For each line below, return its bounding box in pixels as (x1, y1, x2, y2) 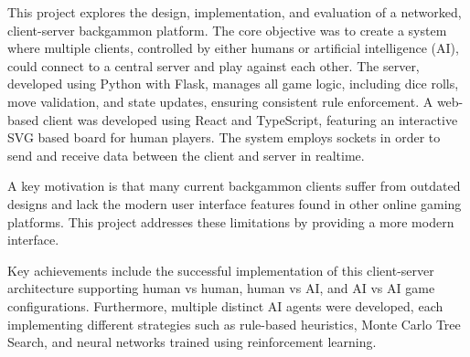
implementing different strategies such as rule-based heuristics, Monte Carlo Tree (7, 314, 461, 333)
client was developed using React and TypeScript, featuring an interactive (42, 110, 458, 129)
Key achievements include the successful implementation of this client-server (7, 260, 434, 279)
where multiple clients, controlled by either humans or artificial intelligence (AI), (7, 38, 459, 58)
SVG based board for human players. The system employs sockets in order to (7, 128, 441, 147)
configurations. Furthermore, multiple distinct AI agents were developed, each (7, 296, 443, 315)
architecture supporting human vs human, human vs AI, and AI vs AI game (7, 278, 435, 298)
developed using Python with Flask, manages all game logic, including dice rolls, (7, 74, 459, 93)
